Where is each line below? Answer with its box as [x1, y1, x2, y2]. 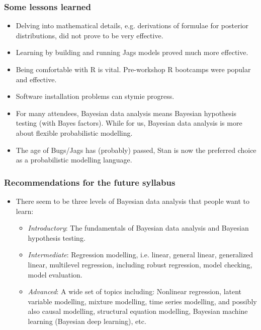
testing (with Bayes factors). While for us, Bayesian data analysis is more [16, 118, 242, 128]
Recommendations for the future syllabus [4, 176, 176, 188]
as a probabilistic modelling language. [16, 154, 132, 165]
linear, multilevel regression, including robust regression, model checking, [28, 259, 252, 269]
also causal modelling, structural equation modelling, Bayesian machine [28, 306, 248, 316]
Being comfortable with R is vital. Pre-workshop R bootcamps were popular [16, 64, 251, 74]
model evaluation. [28, 269, 82, 280]
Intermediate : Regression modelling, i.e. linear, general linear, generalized [28, 249, 253, 260]
